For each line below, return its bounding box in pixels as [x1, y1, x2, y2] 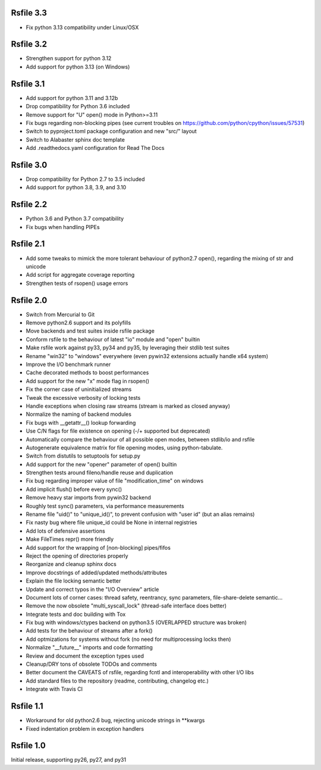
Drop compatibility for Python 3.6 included [26, 103, 130, 110]
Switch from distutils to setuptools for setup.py [26, 452, 141, 459]
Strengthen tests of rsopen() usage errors [26, 280, 128, 287]
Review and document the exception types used [26, 652, 144, 659]
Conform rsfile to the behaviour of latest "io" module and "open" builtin [26, 336, 200, 343]
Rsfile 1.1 [11, 701, 44, 711]
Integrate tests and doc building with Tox [26, 611, 126, 618]
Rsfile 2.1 [11, 239, 45, 249]
